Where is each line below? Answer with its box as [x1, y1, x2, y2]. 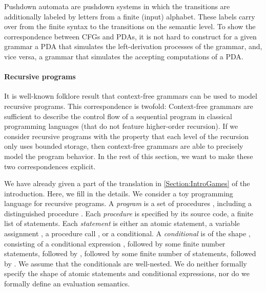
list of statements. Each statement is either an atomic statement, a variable [4, 218, 240, 229]
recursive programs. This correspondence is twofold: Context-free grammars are [4, 100, 253, 111]
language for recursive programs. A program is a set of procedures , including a [4, 198, 252, 209]
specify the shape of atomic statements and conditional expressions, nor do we [4, 268, 250, 279]
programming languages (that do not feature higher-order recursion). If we [4, 121, 238, 131]
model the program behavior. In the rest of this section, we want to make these [4, 150, 253, 161]
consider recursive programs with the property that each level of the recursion [4, 130, 249, 141]
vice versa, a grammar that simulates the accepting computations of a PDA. [4, 51, 243, 61]
